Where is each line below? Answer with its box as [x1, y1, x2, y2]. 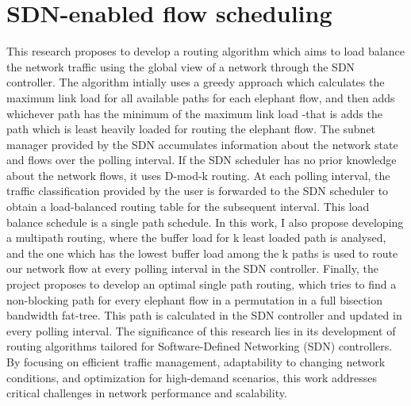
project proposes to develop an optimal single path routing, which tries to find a [6, 276, 397, 293]
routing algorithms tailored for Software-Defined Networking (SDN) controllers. [6, 338, 393, 354]
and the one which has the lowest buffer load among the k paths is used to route [6, 244, 398, 261]
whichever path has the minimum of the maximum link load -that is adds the [6, 105, 382, 121]
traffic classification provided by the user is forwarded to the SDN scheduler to [6, 182, 389, 199]
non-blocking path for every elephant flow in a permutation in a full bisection [6, 291, 382, 308]
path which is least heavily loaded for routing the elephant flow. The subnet [6, 121, 376, 137]
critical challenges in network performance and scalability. [6, 385, 287, 401]
